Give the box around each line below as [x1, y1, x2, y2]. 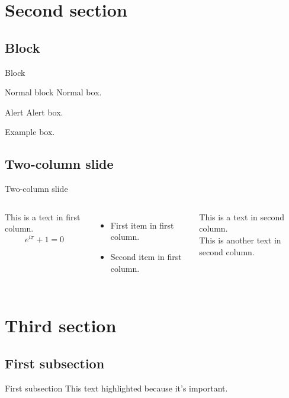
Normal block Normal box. [5, 86, 102, 98]
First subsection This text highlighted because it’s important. [5, 381, 228, 394]
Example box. [5, 126, 55, 138]
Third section [5, 313, 117, 338]
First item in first [110, 219, 174, 231]
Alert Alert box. [5, 105, 63, 118]
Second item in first [110, 250, 182, 262]
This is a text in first [5, 210, 81, 223]
